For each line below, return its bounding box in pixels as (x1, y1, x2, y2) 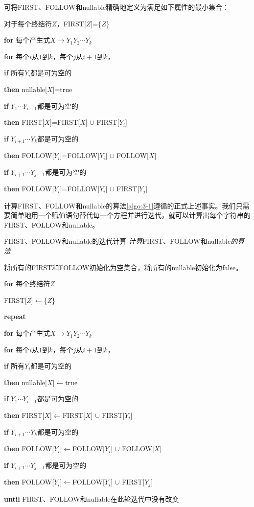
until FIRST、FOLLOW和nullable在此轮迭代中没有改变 (4, 493, 179, 504)
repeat (4, 311, 26, 322)
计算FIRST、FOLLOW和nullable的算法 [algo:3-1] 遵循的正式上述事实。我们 (4, 200, 236, 210)
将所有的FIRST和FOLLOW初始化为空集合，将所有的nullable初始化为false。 (4, 262, 243, 272)
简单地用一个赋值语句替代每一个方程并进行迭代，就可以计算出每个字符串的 (10, 210, 251, 220)
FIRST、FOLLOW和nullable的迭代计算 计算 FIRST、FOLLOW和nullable (4, 236, 231, 246)
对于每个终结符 (4, 18, 52, 28)
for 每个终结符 (4, 278, 50, 289)
